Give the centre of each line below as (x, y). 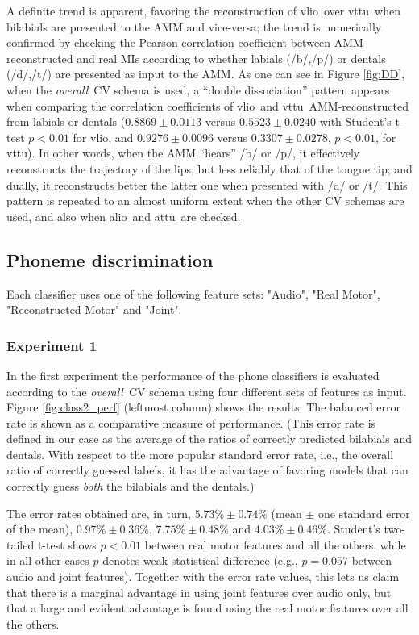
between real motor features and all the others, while (275, 544)
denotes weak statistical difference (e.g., (200, 560)
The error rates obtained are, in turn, (99, 513)
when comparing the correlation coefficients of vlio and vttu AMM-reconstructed (207, 105)
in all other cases (48, 560)
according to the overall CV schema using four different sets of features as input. (207, 391)
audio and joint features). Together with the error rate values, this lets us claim (203, 577)
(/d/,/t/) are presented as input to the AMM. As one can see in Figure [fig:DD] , (206, 74)
